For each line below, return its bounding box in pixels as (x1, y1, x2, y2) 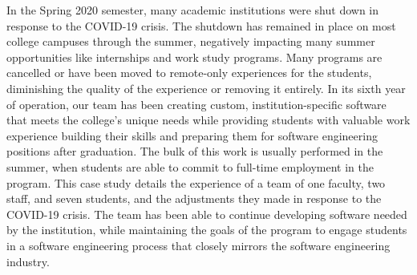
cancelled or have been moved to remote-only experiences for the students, (6, 64, 372, 81)
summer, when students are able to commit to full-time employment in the (6, 158, 374, 175)
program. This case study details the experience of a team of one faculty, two (6, 174, 386, 191)
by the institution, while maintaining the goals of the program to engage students (6, 221, 407, 238)
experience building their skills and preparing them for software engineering (6, 127, 378, 144)
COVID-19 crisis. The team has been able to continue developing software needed (6, 205, 407, 222)
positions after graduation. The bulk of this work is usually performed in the (6, 143, 383, 160)
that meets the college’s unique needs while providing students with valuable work (6, 111, 411, 128)
